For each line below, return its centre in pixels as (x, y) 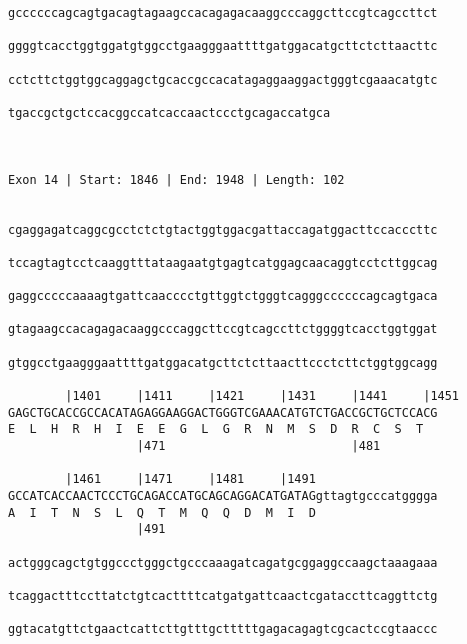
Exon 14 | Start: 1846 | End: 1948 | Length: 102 (176, 179)
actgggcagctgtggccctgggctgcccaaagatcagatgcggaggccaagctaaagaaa (223, 562)
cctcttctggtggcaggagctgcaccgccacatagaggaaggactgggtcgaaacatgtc (223, 79)
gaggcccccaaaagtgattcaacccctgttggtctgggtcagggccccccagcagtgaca (223, 296)
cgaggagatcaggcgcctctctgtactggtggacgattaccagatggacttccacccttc (223, 229)
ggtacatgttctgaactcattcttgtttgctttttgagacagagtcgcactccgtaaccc (223, 629)
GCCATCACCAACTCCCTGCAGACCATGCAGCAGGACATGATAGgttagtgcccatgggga (223, 496)
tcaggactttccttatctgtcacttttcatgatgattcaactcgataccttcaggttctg (223, 595)
